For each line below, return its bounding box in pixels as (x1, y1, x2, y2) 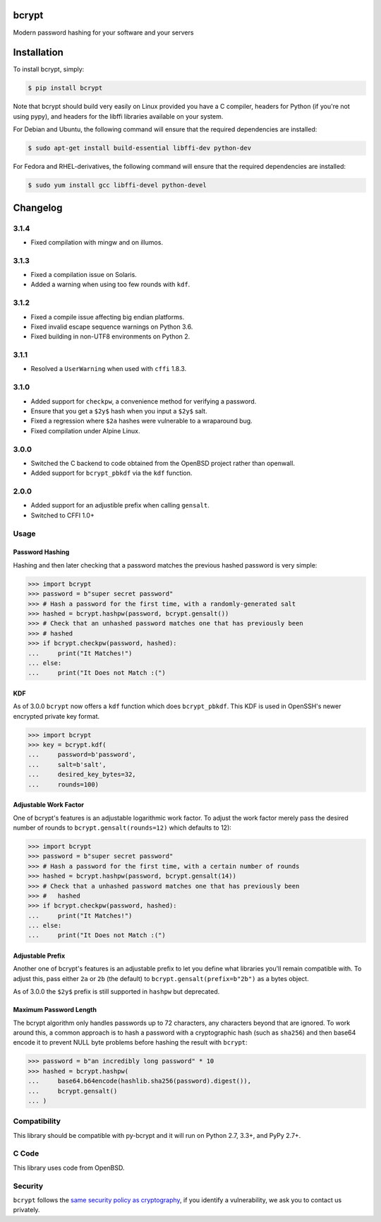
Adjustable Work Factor (13, 801, 85, 809)
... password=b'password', (28, 751, 137, 759)
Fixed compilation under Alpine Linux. (30, 426, 140, 435)
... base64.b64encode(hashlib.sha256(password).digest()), (28, 1077, 252, 1085)
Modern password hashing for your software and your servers (13, 28, 194, 37)
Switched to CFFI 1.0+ (30, 511, 95, 519)
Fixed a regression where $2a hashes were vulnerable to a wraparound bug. (30, 417, 253, 425)
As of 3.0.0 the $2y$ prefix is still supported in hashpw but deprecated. (13, 987, 220, 996)
